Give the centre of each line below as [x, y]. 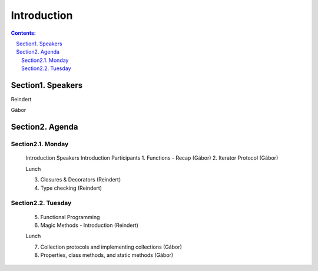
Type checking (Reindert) [71, 188]
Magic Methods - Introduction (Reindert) [89, 225]
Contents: [24, 33]
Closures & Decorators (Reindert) [81, 180]
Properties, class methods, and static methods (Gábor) [107, 255]
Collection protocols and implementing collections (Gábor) [111, 247]
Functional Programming [70, 217]
